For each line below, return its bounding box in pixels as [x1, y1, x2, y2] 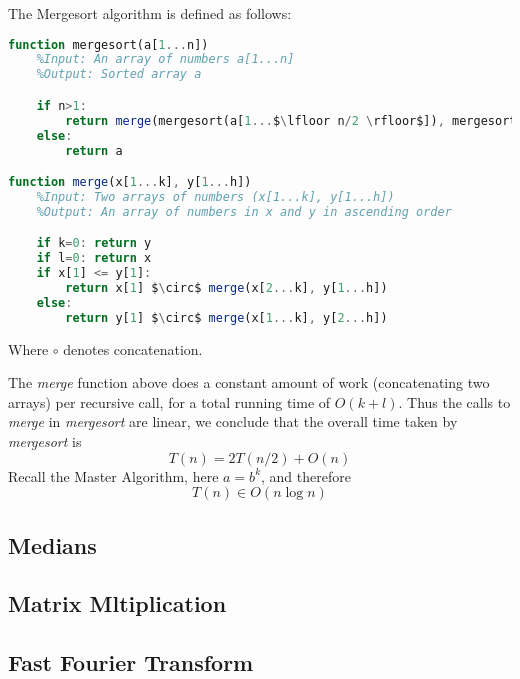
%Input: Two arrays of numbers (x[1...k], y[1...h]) [36, 189, 395, 204]
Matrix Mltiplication [8, 588, 227, 619]
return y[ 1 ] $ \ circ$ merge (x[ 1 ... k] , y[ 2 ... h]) [65, 310, 388, 325]
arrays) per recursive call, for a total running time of [8, 391, 331, 412]
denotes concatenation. [63, 338, 203, 359]
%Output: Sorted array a [36, 67, 202, 82]
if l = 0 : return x [36, 251, 152, 266]
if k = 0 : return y [36, 236, 152, 251]
